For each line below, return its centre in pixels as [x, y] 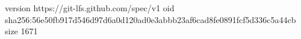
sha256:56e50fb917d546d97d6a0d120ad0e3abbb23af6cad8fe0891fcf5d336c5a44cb [150, 19]
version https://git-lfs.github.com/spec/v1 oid [90, 8]
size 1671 [21, 31]
